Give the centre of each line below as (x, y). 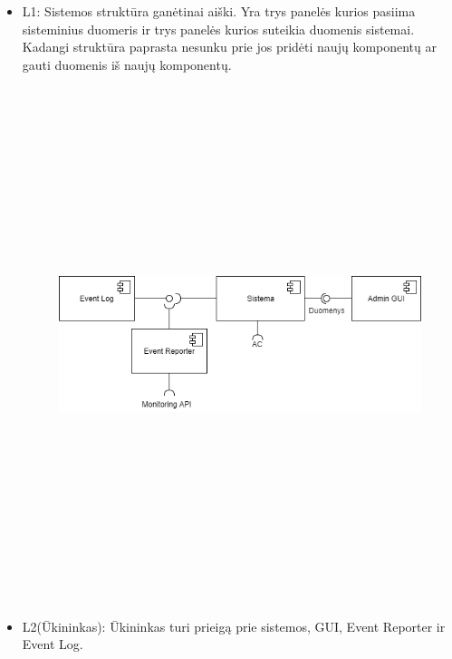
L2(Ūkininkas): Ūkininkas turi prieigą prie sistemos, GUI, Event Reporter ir (234, 626)
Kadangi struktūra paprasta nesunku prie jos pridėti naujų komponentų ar (229, 47)
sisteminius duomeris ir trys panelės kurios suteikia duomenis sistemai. (218, 29)
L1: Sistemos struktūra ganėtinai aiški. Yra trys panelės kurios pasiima (219, 11)
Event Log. (53, 644)
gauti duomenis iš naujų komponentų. (127, 64)
